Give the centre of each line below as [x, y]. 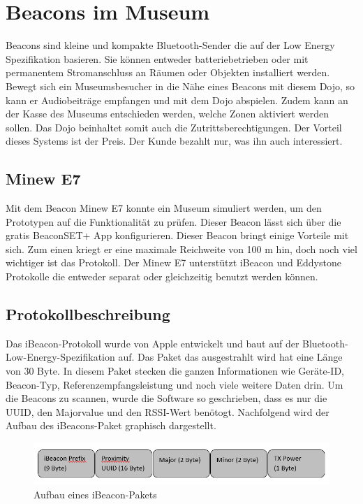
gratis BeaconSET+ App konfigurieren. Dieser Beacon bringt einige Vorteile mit [177, 235]
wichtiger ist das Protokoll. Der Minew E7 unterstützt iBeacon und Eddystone [173, 262]
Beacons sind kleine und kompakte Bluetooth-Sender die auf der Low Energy [170, 45]
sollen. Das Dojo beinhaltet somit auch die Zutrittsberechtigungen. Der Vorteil [174, 127]
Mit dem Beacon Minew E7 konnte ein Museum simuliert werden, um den [164, 208]
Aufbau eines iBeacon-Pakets [95, 495]
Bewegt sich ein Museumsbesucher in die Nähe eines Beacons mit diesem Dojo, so [180, 86]
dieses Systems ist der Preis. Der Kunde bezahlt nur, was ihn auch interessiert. [174, 141]
